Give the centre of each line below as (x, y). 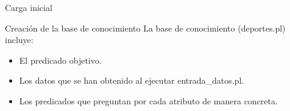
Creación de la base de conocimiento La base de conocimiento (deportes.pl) (145, 28)
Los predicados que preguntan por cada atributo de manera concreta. (148, 100)
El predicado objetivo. (60, 60)
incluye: (19, 40)
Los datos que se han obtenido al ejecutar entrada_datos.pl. (132, 80)
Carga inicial (29, 7)
